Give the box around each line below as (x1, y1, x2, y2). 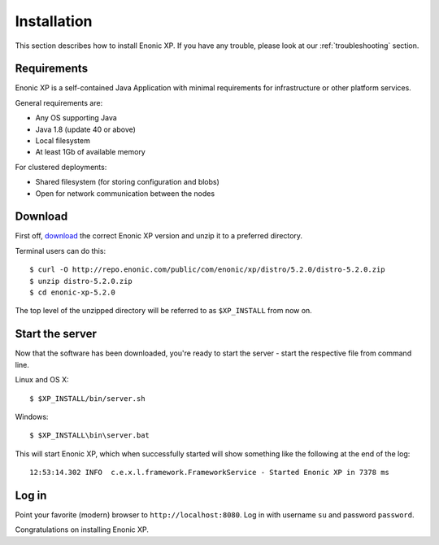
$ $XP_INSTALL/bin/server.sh (29, 394, 146, 403)
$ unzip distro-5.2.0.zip (29, 277, 133, 286)
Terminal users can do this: (15, 246, 106, 255)
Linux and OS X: (15, 375, 69, 385)
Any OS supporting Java (35, 113, 117, 123)
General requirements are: (15, 98, 103, 107)
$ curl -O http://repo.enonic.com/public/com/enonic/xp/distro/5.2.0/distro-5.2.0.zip (29, 265, 385, 274)
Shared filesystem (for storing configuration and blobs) (35, 177, 219, 187)
